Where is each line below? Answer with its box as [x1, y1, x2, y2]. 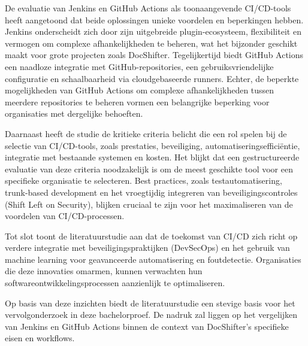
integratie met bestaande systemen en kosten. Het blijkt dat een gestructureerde [5, 151, 300, 163]
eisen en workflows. [5, 332, 75, 344]
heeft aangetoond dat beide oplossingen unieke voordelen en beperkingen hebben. [5, 13, 304, 26]
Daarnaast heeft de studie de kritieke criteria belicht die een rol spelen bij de [5, 127, 287, 139]
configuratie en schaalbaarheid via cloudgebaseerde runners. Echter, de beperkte [5, 72, 299, 84]
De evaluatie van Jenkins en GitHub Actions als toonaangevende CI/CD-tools [5, 2, 291, 14]
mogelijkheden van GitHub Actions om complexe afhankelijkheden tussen [5, 84, 274, 96]
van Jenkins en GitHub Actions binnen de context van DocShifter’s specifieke [5, 320, 289, 332]
